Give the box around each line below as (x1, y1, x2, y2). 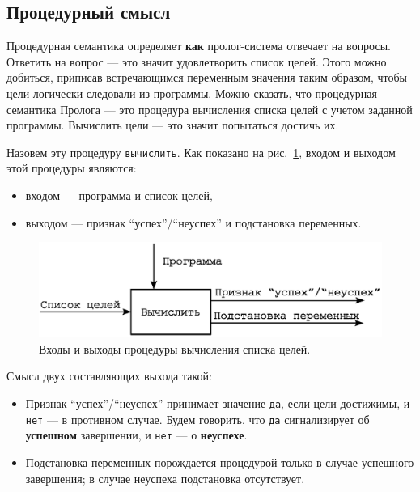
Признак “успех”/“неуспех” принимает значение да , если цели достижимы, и (25, 394, 410, 411)
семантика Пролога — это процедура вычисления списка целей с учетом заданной (6, 100, 413, 117)
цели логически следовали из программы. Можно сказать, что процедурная (6, 84, 377, 101)
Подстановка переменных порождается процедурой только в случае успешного (25, 453, 414, 470)
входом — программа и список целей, (25, 187, 213, 204)
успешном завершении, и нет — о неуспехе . (25, 426, 248, 443)
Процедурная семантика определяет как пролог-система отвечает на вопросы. (6, 37, 391, 54)
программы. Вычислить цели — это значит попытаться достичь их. (6, 117, 339, 134)
